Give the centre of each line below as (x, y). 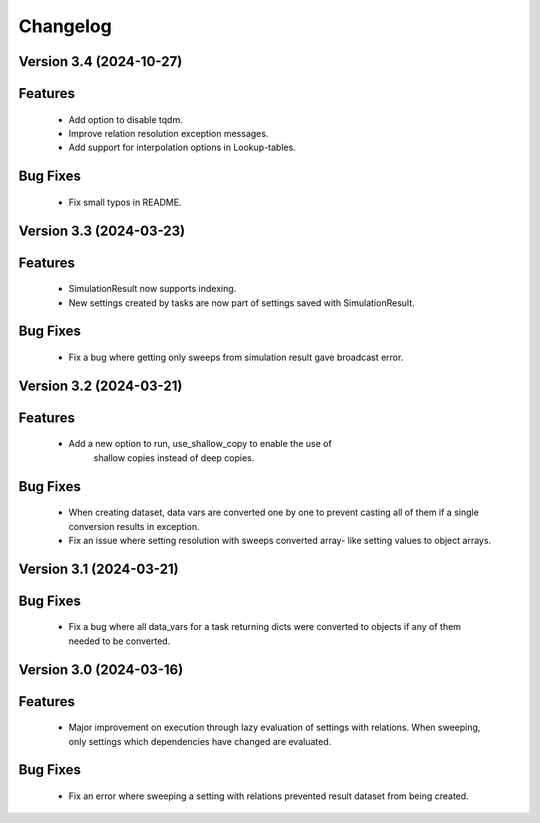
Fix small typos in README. (125, 202)
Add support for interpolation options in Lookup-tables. (182, 147)
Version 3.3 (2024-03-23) (102, 230)
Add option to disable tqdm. (126, 119)
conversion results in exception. (134, 526)
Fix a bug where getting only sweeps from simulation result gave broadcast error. (236, 357)
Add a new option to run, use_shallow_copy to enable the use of (200, 444)
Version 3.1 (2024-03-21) (98, 568)
